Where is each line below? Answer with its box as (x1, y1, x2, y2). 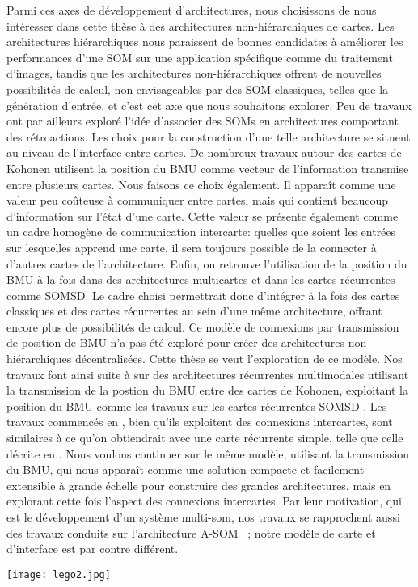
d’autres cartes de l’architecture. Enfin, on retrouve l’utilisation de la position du (6, 255, 407, 272)
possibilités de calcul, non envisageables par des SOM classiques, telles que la (6, 80, 389, 97)
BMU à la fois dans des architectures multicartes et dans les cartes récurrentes (6, 271, 395, 288)
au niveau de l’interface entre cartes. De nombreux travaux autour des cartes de (6, 144, 402, 161)
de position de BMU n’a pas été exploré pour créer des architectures (6, 334, 344, 351)
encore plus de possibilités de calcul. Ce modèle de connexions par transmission (6, 318, 399, 335)
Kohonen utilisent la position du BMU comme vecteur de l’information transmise (6, 159, 409, 176)
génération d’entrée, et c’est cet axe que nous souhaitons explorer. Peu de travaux (6, 96, 412, 113)
